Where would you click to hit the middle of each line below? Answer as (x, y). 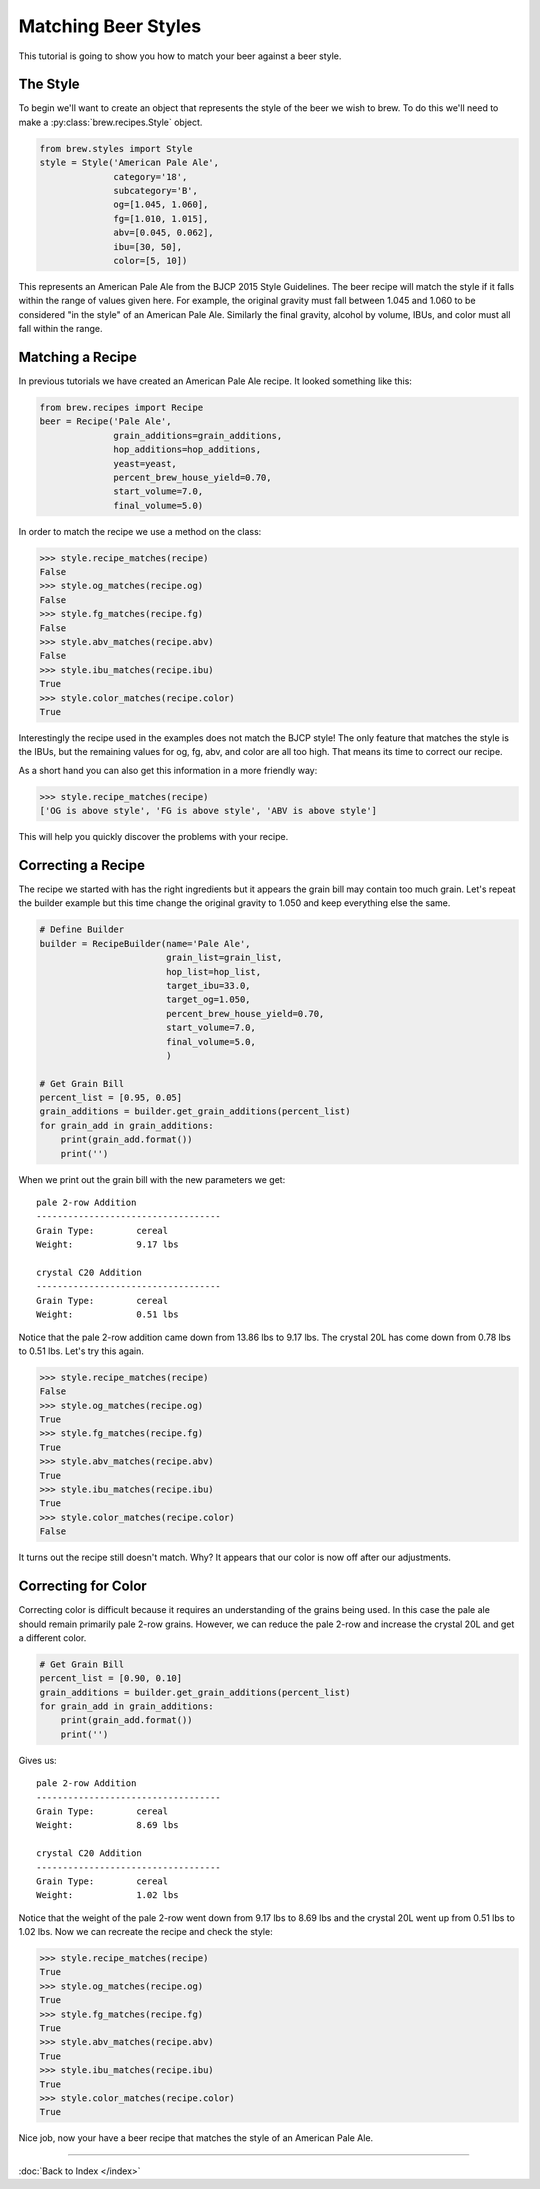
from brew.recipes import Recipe (121, 407)
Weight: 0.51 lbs (107, 1314)
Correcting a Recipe (81, 865)
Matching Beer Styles (110, 26)
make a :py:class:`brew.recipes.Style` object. (110, 122)
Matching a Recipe (77, 356)
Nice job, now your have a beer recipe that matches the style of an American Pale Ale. (196, 2138)
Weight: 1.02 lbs (107, 1895)
